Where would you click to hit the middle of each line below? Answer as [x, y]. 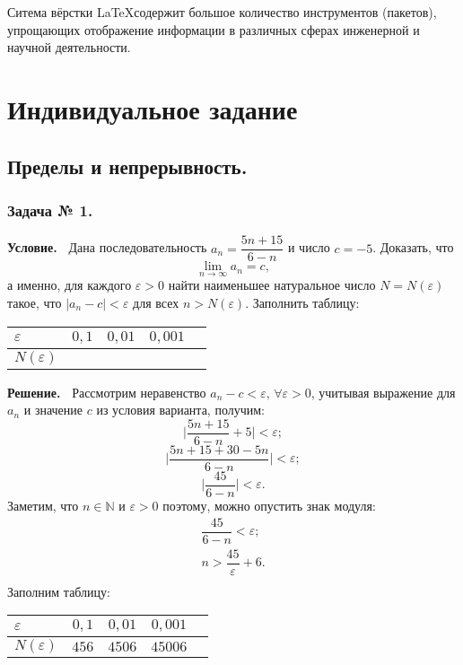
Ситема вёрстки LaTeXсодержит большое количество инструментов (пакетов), [222, 12]
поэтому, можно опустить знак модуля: [269, 505]
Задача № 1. [50, 210]
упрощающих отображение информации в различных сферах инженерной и [214, 29]
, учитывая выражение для [383, 392]
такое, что [35, 303]
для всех [156, 303]
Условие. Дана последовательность [107, 247]
